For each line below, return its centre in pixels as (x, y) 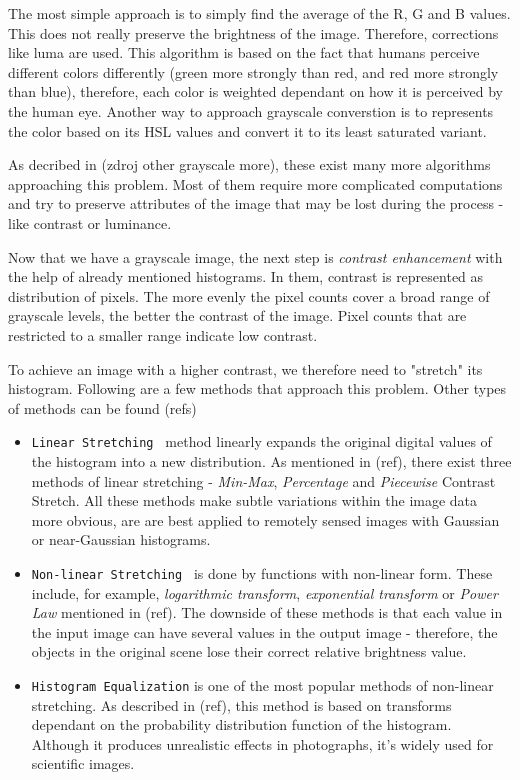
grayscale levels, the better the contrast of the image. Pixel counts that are (237, 315)
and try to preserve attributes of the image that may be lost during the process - (256, 203)
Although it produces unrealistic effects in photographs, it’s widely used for (262, 743)
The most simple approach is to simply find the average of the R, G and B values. (259, 13)
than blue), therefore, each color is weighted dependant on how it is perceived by (255, 91)
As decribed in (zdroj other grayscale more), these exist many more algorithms (249, 164)
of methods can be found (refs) (102, 407)
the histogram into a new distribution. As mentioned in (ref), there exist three (271, 460)
